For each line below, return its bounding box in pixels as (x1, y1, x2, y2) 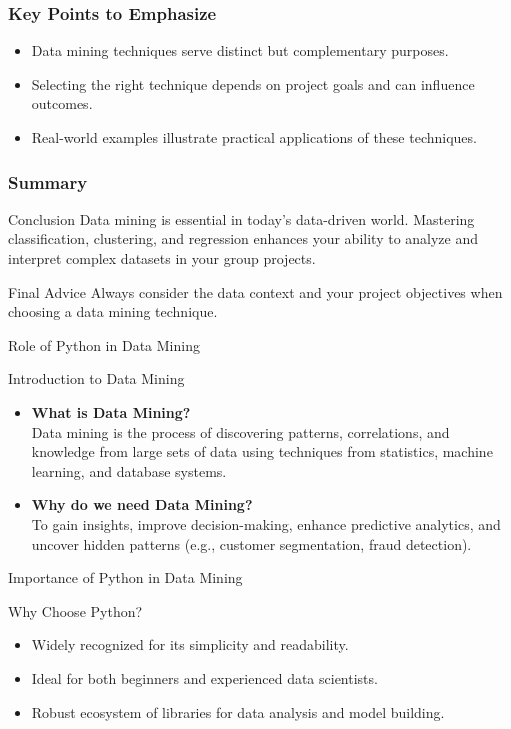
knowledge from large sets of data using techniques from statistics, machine (31, 441, 493, 462)
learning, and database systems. (31, 460, 227, 481)
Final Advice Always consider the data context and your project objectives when (8, 281, 503, 302)
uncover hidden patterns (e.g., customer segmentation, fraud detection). (31, 533, 472, 554)
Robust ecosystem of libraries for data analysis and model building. (31, 701, 445, 722)
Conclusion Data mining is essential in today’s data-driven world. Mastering (8, 208, 475, 229)
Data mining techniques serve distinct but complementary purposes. (31, 40, 449, 61)
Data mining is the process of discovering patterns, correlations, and (31, 421, 450, 442)
